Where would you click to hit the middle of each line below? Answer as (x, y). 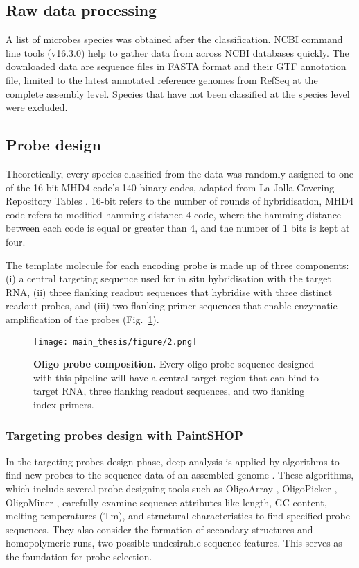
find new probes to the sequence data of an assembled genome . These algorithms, (180, 475)
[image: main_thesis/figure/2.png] (115, 342)
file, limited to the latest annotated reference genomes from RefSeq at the (162, 79)
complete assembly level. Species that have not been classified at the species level (178, 93)
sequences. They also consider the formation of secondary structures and (159, 529)
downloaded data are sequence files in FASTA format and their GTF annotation (176, 66)
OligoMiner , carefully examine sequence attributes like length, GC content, (166, 502)
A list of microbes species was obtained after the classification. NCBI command (174, 39)
